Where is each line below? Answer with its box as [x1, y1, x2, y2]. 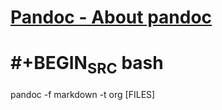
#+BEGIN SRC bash [10, 52, 164, 78]
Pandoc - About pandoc [10, 6, 213, 29]
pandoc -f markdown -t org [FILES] [10, 88, 156, 100]
